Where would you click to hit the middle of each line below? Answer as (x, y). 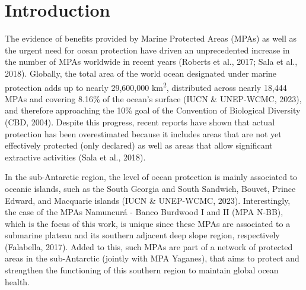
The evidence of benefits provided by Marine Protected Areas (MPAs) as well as (151, 38)
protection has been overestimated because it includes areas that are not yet (143, 133)
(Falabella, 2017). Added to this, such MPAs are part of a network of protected (149, 246)
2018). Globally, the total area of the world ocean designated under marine (141, 73)
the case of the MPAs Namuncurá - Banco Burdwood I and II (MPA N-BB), (144, 212)
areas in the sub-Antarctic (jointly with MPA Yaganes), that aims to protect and (152, 258)
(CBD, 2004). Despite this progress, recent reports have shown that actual (140, 122)
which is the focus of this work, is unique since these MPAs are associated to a (148, 223)
